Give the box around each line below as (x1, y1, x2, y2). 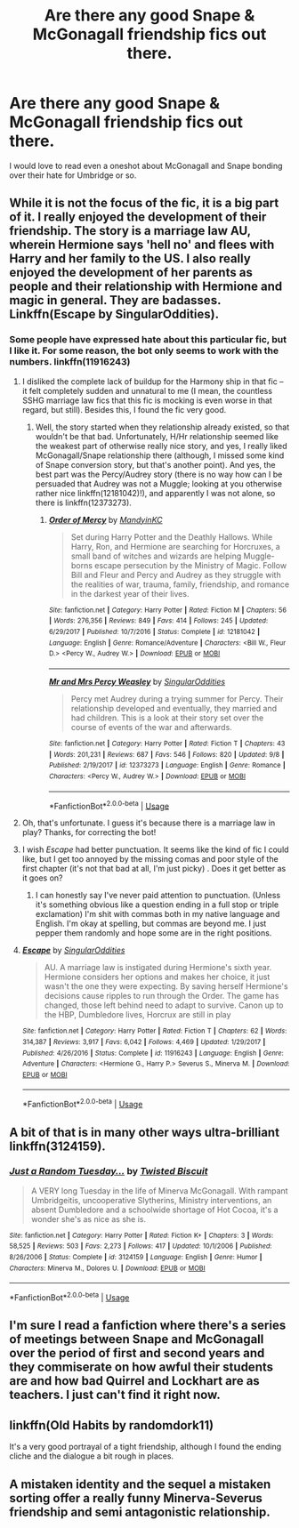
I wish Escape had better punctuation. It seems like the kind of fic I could (21, 844, 289, 855)
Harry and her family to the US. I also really (9, 251, 251, 267)
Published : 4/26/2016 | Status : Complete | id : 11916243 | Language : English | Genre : (21, 1049, 285, 1058)
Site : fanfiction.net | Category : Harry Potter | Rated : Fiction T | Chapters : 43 (48, 739, 286, 748)
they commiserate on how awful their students (9, 1360, 274, 1375)
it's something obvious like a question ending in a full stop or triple (35, 899, 279, 910)
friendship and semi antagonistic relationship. (9, 1504, 271, 1519)
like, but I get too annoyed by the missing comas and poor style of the (21, 854, 279, 865)
